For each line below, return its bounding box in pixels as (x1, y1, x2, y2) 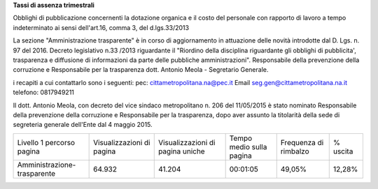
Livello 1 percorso (17, 137, 76, 147)
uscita (332, 146, 353, 156)
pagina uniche (157, 146, 206, 156)
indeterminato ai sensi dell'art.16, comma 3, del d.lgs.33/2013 (13, 23, 189, 31)
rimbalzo (280, 146, 309, 156)
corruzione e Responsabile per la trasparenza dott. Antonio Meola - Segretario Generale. (13, 66, 269, 74)
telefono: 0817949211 (13, 88, 75, 97)
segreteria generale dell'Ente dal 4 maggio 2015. (13, 121, 153, 129)
